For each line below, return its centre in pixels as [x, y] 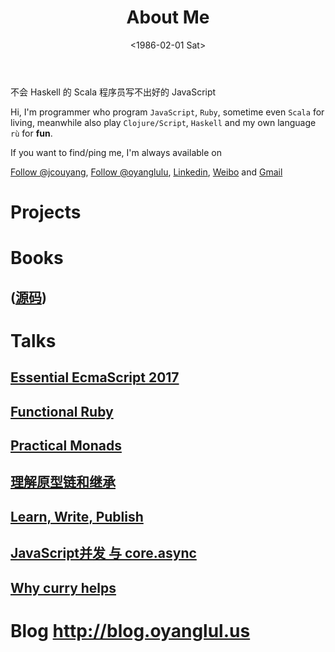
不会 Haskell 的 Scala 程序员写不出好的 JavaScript [113, 92]
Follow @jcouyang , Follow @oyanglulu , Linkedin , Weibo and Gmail [146, 172]
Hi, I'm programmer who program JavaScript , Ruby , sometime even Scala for [167, 112]
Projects [46, 212]
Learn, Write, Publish [77, 516]
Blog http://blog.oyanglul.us [130, 630]
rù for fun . [31, 133]
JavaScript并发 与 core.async [103, 553]
